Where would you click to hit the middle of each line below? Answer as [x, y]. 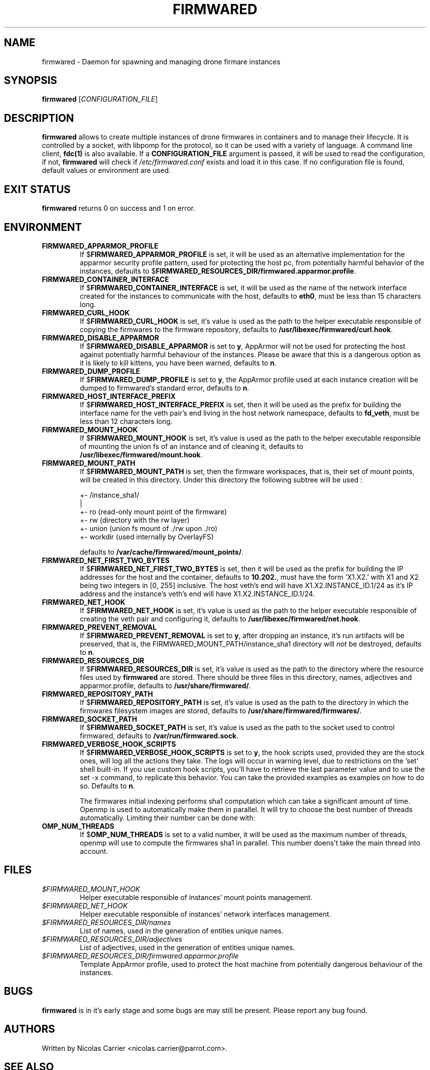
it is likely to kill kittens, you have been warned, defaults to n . [178, 363]
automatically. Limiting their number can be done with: [167, 817]
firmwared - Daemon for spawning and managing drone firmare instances [161, 61]
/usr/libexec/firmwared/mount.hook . [141, 454]
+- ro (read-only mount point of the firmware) [153, 511]
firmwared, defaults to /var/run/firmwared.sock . [159, 735]
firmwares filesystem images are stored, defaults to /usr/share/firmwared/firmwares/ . [221, 710]
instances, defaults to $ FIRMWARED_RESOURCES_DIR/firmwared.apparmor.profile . [218, 271]
